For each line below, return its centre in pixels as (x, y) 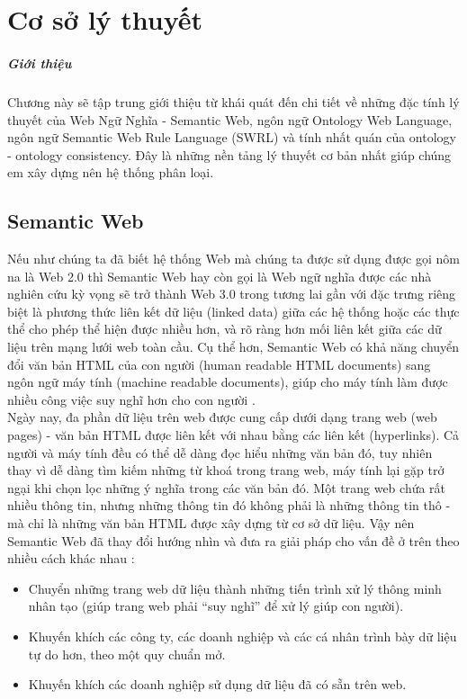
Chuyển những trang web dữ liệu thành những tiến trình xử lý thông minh (235, 588)
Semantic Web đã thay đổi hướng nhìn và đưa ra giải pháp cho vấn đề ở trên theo (233, 540)
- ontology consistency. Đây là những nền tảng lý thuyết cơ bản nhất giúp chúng (229, 154)
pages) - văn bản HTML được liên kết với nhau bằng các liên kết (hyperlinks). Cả (233, 435)
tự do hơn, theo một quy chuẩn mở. (127, 654)
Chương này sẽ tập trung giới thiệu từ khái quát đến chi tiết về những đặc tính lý (233, 101)
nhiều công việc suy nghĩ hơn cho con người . (131, 399)
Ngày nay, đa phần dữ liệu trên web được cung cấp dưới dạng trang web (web (222, 417)
